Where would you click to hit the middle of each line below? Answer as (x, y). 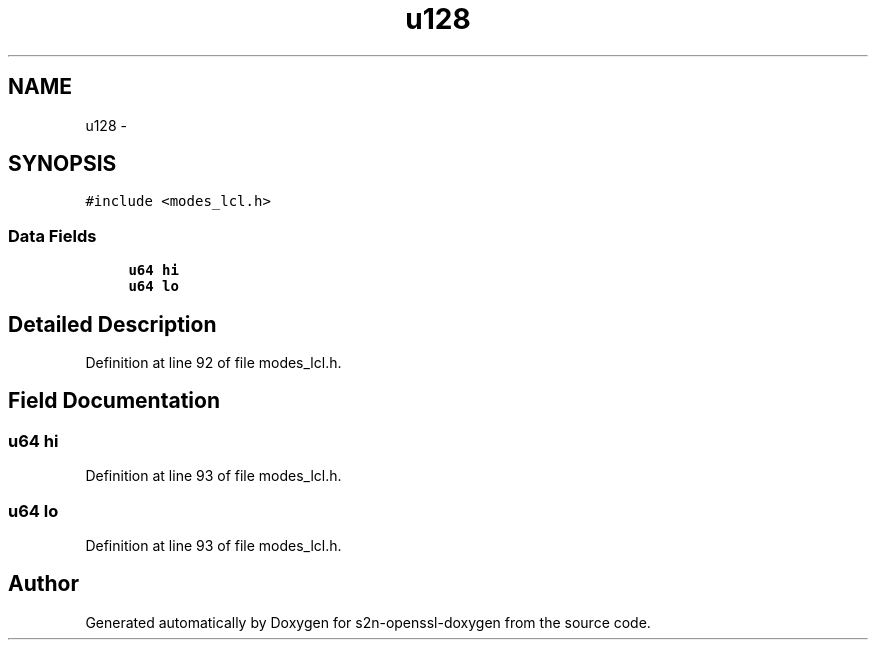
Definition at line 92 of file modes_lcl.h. (213, 363)
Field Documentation (114, 401)
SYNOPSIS (62, 164)
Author (43, 584)
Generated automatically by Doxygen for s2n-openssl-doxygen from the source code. (368, 622)
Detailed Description (112, 324)
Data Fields (52, 235)
